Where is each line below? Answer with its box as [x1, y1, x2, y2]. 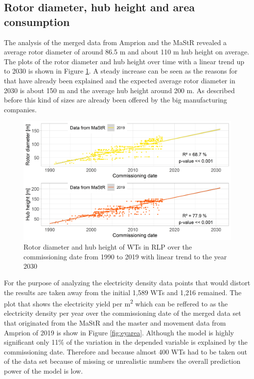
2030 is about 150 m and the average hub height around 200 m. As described [4, 85, 235, 95]
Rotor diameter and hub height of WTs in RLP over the [23, 242, 192, 252]
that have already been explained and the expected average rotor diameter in [4, 75, 235, 85]
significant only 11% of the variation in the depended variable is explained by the [4, 337, 248, 347]
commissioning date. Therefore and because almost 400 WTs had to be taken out [4, 346, 248, 356]
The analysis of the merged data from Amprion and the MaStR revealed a [4, 37, 227, 47]
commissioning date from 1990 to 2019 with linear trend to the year [23, 251, 227, 261]
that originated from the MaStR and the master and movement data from [4, 317, 226, 328]
